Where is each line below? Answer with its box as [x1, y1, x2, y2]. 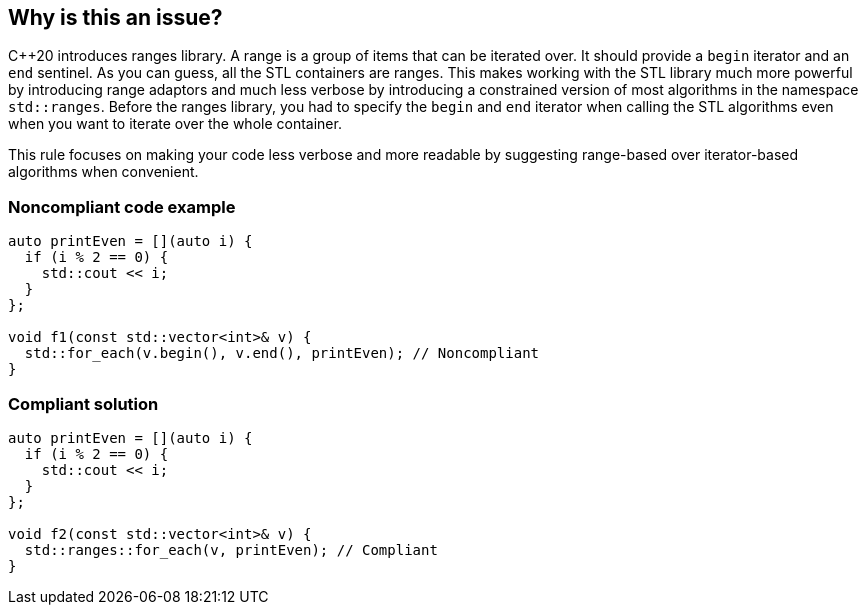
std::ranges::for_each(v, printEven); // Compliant [24, 541, 438, 558]
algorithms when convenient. [8, 163, 199, 181]
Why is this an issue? [8, 5, 223, 30]
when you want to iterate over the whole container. [8, 115, 342, 133]
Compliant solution [8, 393, 159, 414]
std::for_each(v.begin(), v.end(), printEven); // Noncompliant [24, 345, 540, 362]
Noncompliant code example [8, 196, 236, 217]
